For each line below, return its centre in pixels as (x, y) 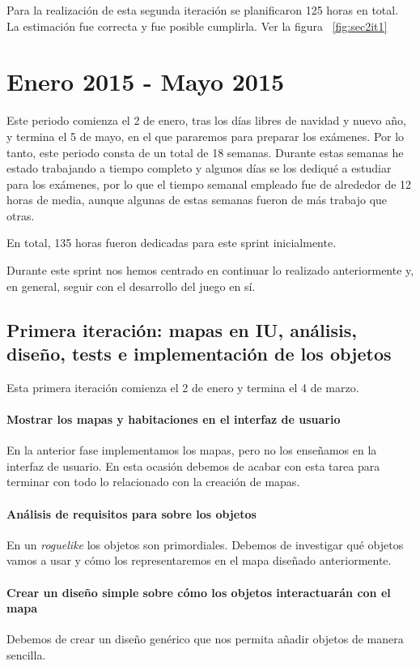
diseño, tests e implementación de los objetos (199, 354)
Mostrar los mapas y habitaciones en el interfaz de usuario (174, 419)
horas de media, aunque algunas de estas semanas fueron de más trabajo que (197, 200)
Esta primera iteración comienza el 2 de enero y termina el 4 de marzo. (183, 387)
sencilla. (26, 654)
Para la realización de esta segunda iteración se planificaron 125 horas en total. (203, 10)
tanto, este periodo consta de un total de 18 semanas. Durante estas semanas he (205, 152)
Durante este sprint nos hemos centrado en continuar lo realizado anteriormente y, (210, 270)
